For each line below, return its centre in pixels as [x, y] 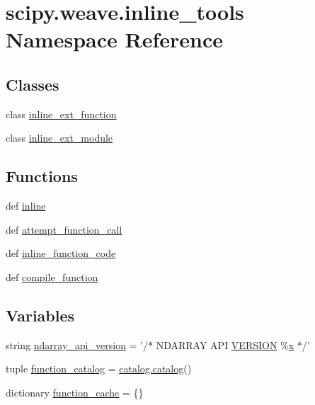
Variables [40, 315]
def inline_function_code [61, 253]
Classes [33, 84]
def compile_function [52, 276]
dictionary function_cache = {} [75, 392]
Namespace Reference [114, 39]
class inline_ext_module [59, 138]
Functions [42, 176]
